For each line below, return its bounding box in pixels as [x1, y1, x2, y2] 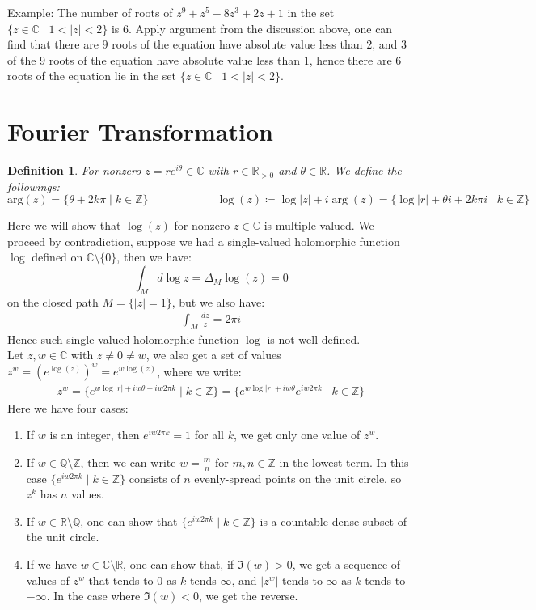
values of [26, 571, 70, 588]
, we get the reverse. [198, 587, 298, 604]
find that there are [7, 36, 99, 53]
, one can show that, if [123, 555, 234, 572]
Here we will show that [7, 217, 121, 234]
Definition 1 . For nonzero [7, 162, 141, 179]
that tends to [88, 571, 154, 588]
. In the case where [46, 587, 141, 604]
